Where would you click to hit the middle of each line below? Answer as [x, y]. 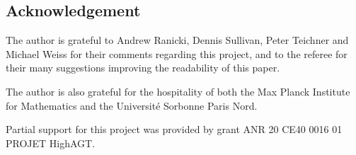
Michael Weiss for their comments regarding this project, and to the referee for [177, 53]
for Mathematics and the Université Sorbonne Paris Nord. [132, 105]
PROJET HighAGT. [51, 143]
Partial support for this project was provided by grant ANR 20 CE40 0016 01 [174, 129]
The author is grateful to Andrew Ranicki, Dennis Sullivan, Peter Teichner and [177, 40]
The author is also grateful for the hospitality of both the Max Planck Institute [178, 91]
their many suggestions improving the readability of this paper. [143, 68]
